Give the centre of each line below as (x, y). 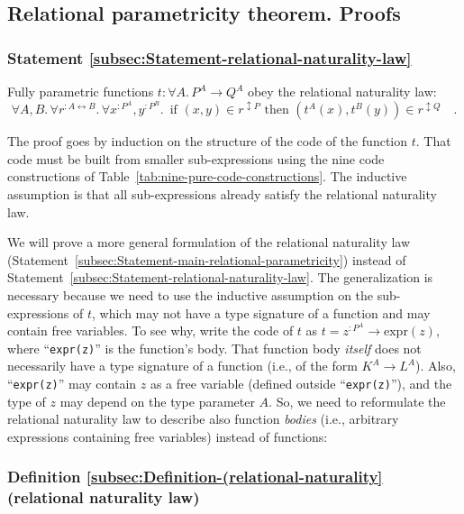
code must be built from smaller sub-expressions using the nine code (196, 158)
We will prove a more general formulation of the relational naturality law (209, 242)
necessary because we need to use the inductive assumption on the (191, 295)
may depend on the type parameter (157, 401)
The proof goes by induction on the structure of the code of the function (208, 141)
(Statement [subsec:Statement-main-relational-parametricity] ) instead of (207, 259)
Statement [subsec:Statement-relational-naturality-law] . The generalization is (220, 277)
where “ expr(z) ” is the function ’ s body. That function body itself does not (214, 348)
